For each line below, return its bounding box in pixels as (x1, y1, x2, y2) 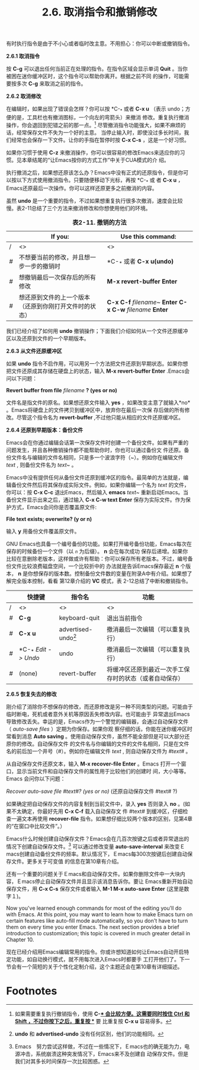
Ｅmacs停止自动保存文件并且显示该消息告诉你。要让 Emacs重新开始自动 (16, 878, 193, 885)
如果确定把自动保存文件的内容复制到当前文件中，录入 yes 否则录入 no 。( (6, 801, 185, 808)
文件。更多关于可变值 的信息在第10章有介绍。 (11, 858, 123, 865)
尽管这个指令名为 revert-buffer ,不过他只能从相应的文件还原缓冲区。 (16, 414, 184, 421)
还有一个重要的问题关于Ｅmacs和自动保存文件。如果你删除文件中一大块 (6, 871, 181, 878)
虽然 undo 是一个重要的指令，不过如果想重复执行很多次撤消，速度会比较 (6, 197, 183, 205)
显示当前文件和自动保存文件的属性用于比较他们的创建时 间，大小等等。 (16, 768, 190, 775)
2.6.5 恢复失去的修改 (6, 691, 57, 698)
